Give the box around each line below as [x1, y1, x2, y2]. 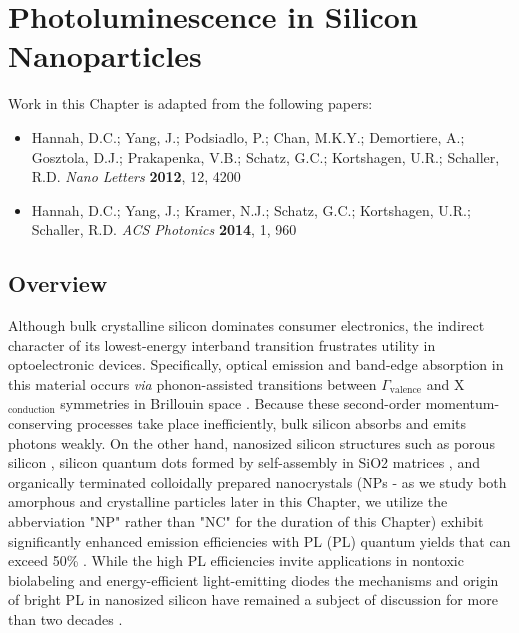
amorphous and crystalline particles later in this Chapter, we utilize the [8, 491, 448, 512]
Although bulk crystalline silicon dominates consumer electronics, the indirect [8, 315, 485, 336]
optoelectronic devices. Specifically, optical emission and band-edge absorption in [8, 354, 504, 375]
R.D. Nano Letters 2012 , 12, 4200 [31, 166, 241, 187]
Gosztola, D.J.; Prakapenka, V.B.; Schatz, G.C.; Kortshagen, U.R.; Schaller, [31, 146, 500, 167]
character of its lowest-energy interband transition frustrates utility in [8, 334, 436, 355]
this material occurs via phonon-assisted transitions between [8, 373, 377, 394]
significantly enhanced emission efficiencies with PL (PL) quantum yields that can [8, 530, 511, 551]
